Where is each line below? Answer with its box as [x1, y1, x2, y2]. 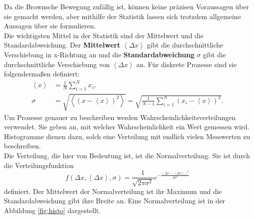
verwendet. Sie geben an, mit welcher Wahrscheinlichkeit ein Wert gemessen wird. [4, 122, 250, 132]
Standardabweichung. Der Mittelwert [4, 40, 121, 50]
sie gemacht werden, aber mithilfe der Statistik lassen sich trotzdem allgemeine [4, 11, 241, 21]
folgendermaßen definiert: [4, 69, 80, 79]
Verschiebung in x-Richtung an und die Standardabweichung [4, 49, 195, 59]
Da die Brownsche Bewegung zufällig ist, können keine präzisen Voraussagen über [4, 1, 249, 11]
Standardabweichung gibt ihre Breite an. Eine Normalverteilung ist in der [4, 195, 226, 206]
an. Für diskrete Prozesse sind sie [136, 59, 237, 69]
